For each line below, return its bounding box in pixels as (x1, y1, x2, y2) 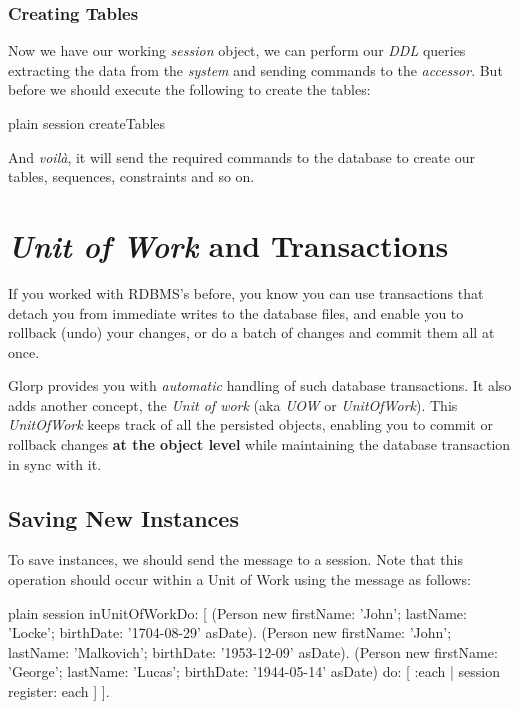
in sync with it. (8, 453, 102, 474)
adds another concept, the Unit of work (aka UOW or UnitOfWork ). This (8, 394, 458, 415)
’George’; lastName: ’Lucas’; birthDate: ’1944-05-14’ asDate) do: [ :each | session (8, 661, 500, 682)
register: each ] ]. (8, 681, 110, 702)
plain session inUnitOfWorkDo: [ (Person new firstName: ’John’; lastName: (8, 602, 467, 623)
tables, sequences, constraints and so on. (8, 166, 255, 187)
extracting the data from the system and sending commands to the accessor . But (8, 59, 503, 80)
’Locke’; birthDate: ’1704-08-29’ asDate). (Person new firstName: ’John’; (8, 622, 452, 643)
